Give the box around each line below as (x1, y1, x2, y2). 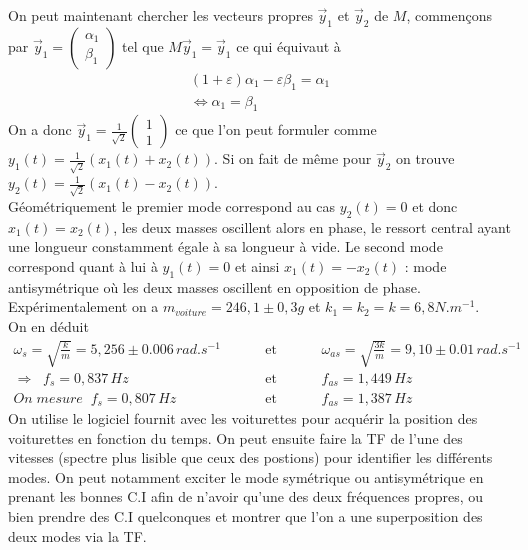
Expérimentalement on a (8, 296, 159, 317)
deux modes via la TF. (8, 525, 147, 546)
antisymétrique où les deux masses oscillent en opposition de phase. (8, 276, 421, 297)
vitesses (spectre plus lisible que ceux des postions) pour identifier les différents (8, 447, 493, 468)
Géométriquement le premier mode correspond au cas (8, 195, 336, 216)
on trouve (396, 148, 455, 169)
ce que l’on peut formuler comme (175, 119, 377, 140)
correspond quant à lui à (8, 255, 158, 276)
